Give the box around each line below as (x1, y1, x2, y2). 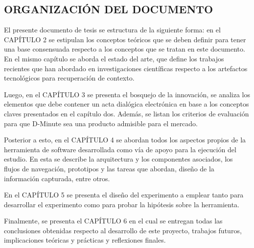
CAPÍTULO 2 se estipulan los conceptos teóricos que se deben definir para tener (4, 34, 246, 44)
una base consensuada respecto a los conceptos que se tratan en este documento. (4, 44, 245, 54)
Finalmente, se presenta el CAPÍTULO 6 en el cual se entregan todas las (4, 216, 223, 226)
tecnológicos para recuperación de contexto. (4, 73, 135, 83)
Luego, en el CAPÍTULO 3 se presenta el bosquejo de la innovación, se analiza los (4, 89, 251, 99)
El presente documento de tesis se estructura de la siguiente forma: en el (4, 25, 221, 35)
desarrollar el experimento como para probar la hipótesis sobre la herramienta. (4, 199, 239, 209)
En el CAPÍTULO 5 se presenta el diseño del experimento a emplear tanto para (4, 190, 244, 200)
